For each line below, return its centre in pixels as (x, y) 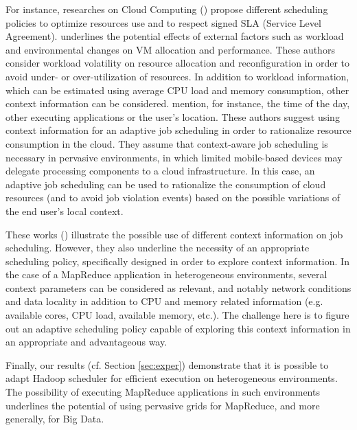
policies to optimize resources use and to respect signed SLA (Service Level (163, 22)
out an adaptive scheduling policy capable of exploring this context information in (178, 328)
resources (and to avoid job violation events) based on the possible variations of (173, 197)
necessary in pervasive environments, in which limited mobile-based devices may (174, 157)
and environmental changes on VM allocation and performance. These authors (170, 49)
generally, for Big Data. (55, 419)
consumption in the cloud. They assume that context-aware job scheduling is (167, 143)
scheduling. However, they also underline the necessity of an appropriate (158, 248)
